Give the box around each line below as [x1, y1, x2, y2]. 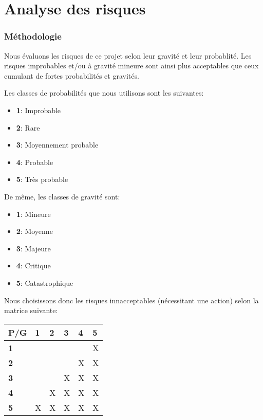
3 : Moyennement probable [16, 139, 99, 150]
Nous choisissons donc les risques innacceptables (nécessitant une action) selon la [4, 295, 259, 305]
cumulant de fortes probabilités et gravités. [4, 70, 139, 81]
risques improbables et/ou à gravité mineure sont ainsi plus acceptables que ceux [4, 60, 259, 71]
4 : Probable [16, 156, 53, 167]
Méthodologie [4, 30, 62, 43]
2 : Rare [16, 122, 40, 133]
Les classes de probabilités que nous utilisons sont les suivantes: [4, 87, 204, 98]
